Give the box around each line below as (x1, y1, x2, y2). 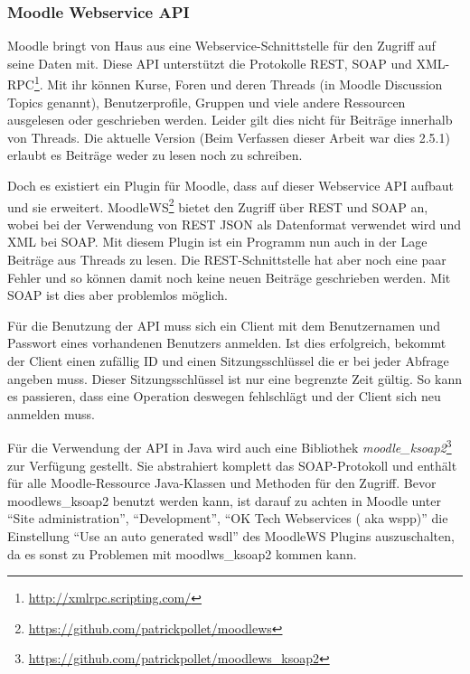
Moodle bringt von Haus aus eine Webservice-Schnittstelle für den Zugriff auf (7, 36, 436, 55)
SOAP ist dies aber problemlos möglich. (7, 286, 228, 304)
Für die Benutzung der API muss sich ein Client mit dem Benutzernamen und (7, 315, 441, 334)
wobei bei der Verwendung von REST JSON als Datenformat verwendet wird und (7, 214, 461, 233)
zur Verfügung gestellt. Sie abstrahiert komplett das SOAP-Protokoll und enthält (7, 455, 457, 474)
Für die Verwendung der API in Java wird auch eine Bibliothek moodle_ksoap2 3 (7, 435, 452, 457)
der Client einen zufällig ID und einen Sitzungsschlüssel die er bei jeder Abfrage (7, 351, 449, 370)
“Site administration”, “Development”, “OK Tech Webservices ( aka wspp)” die (7, 509, 448, 528)
